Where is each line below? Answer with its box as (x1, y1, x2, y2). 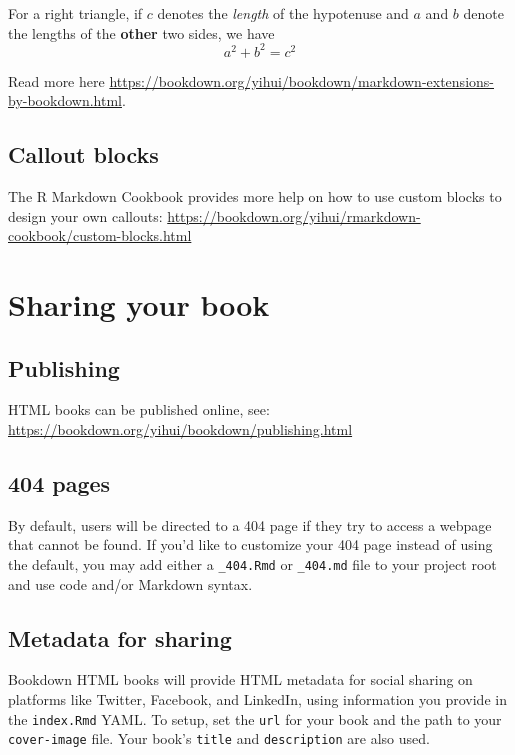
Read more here (8, 70, 105, 91)
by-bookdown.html (8, 90, 122, 111)
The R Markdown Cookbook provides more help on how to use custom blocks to (8, 186, 502, 207)
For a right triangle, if (8, 3, 143, 23)
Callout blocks (8, 139, 159, 170)
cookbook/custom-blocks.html (8, 225, 192, 246)
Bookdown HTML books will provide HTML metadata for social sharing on (8, 669, 473, 690)
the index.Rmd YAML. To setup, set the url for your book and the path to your (8, 708, 502, 729)
